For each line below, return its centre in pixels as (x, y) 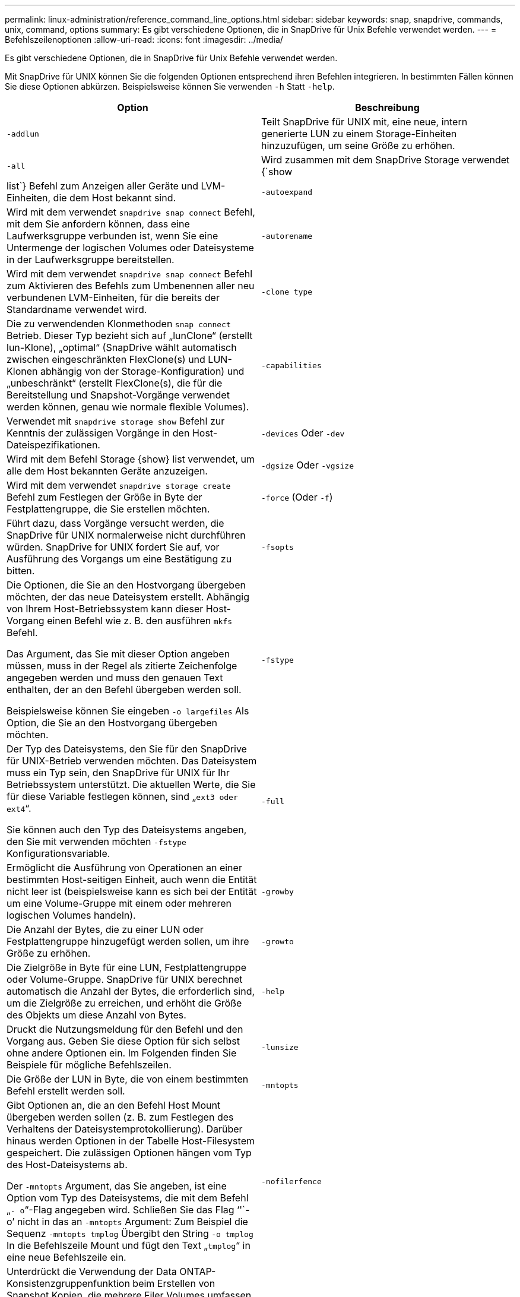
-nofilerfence (291, 1181)
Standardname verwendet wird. (77, 309)
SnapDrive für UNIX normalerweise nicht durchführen (126, 535)
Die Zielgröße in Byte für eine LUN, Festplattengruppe (126, 967)
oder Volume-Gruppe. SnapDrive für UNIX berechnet (125, 979)
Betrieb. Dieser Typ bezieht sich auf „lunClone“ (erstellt (130, 336)
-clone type (287, 292)
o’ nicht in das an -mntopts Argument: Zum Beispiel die (127, 1222)
